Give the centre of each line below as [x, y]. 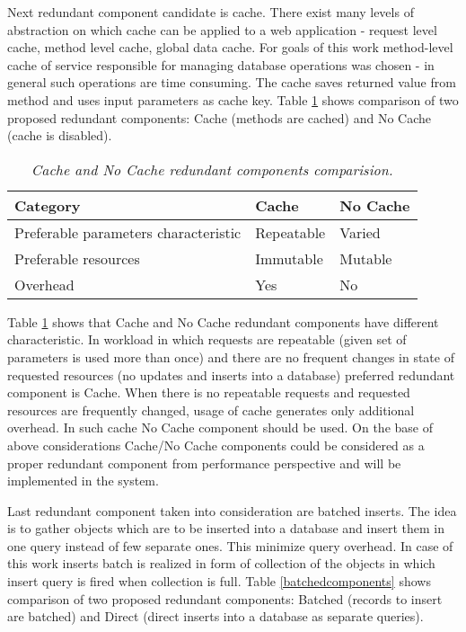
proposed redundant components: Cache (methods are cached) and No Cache [220, 117]
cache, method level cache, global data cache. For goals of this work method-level [230, 47]
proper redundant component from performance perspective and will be [204, 463]
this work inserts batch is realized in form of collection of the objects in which [221, 563]
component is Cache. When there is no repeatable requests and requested [209, 392]
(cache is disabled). [60, 135]
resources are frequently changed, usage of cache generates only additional [211, 409]
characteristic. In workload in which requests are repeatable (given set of [207, 339]
